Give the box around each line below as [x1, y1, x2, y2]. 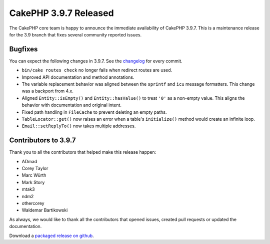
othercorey [21, 200, 44, 206]
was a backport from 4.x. [21, 88, 73, 94]
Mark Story [21, 179, 45, 185]
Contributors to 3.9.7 [9, 136, 76, 145]
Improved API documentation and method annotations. [21, 74, 134, 80]
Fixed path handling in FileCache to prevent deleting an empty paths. [21, 109, 167, 115]
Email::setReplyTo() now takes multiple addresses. [21, 123, 136, 129]
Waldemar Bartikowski [21, 207, 68, 213]
